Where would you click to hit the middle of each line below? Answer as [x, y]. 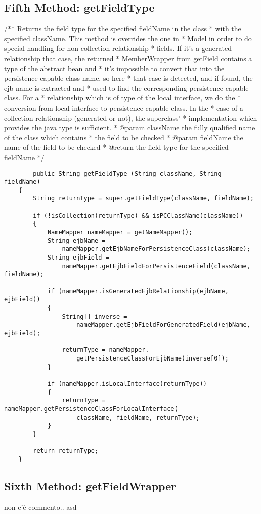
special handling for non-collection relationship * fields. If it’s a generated [118, 48]
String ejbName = [76, 241]
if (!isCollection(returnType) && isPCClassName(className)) [138, 215]
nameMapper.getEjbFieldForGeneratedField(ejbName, [163, 325]
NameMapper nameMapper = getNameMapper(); [120, 233]
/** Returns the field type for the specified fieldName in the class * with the [123, 29]
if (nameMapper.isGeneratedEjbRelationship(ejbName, [138, 291]
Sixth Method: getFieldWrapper [90, 485]
